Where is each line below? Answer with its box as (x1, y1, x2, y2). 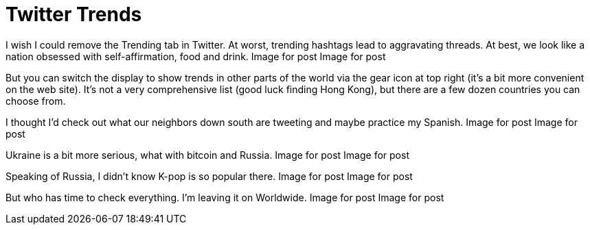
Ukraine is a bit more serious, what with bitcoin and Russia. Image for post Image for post (5, 149, 409, 161)
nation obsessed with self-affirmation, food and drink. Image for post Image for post (5, 50, 386, 62)
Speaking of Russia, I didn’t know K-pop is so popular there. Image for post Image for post (5, 170, 413, 182)
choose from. (5, 94, 66, 107)
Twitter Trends (5, 3, 142, 26)
